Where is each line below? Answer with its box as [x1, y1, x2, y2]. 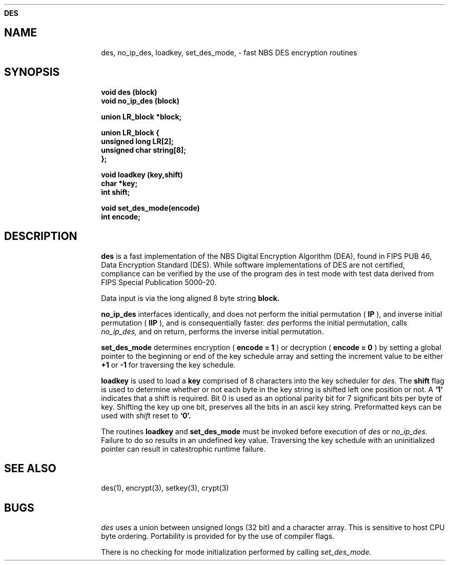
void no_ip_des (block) [101, 96, 180, 105]
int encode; [101, 212, 140, 221]
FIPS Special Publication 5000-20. [101, 277, 217, 287]
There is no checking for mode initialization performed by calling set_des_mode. [101, 548, 372, 557]
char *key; [101, 178, 138, 188]
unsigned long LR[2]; [101, 136, 174, 146]
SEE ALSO [4, 461, 56, 475]
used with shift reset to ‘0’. [101, 411, 191, 420]
